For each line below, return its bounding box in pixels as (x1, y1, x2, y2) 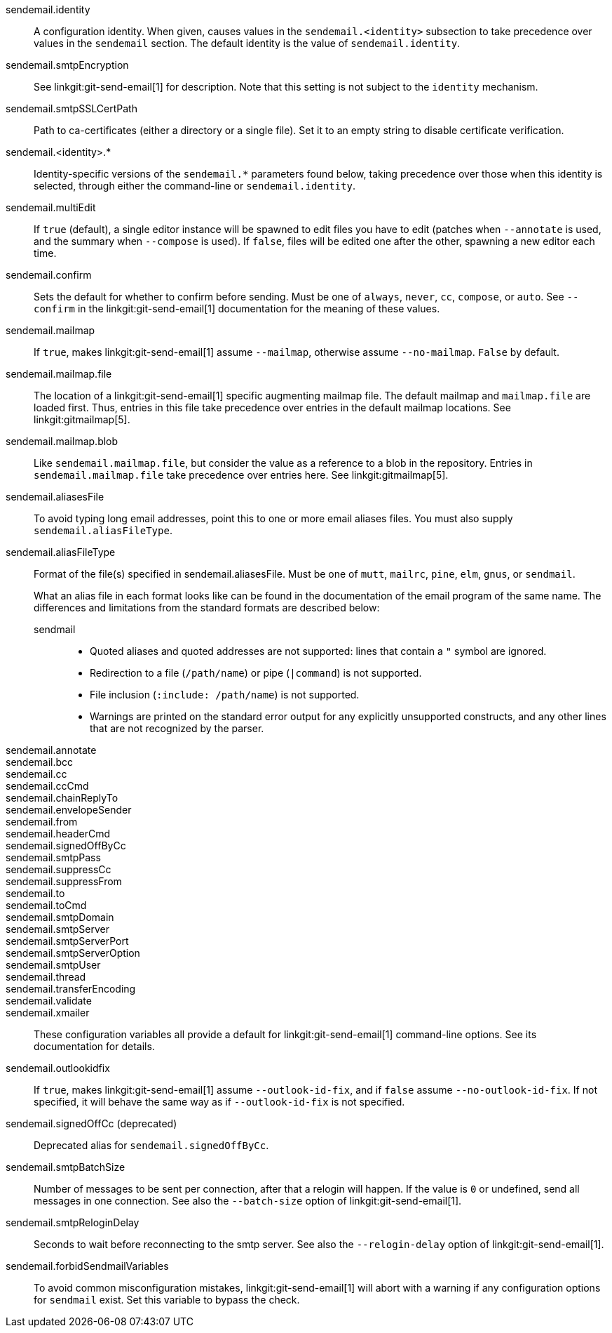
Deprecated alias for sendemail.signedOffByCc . (34, 1139, 269, 1151)
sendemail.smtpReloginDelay (6, 1216, 140, 1228)
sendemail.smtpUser (6, 959, 101, 971)
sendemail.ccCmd (6, 780, 89, 792)
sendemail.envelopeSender (6, 804, 132, 816)
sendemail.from (6, 816, 78, 828)
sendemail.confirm (6, 269, 92, 281)
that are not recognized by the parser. (90, 722, 264, 734)
